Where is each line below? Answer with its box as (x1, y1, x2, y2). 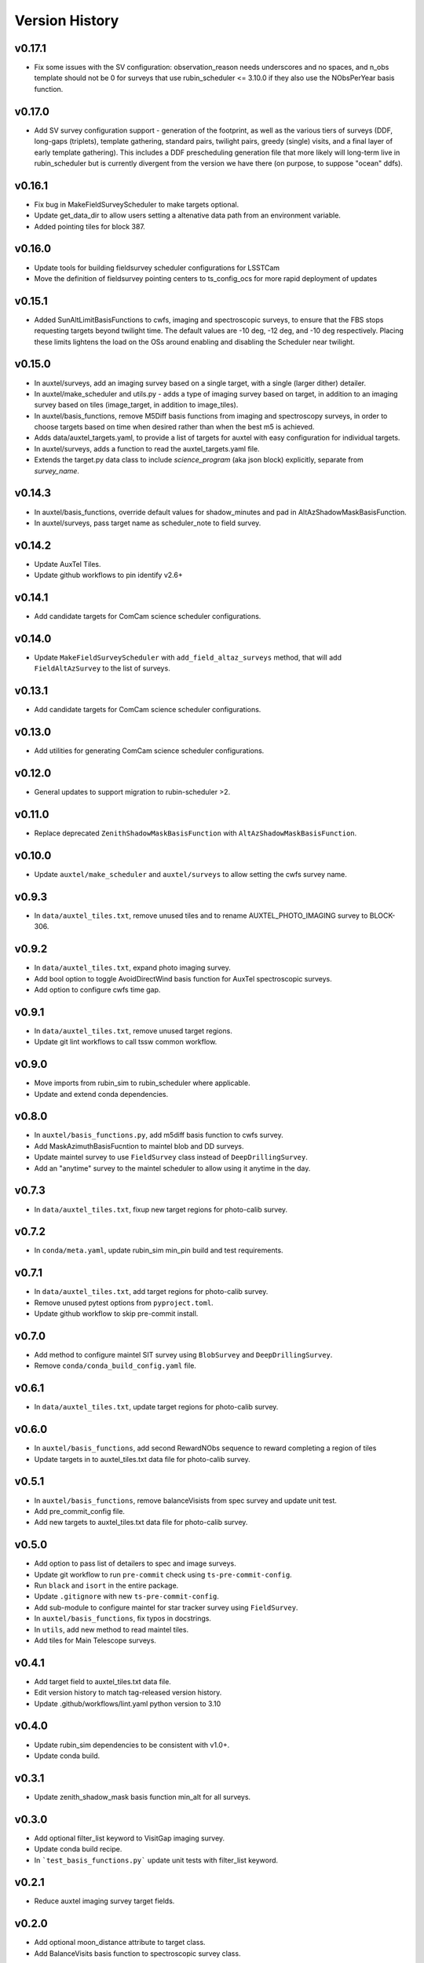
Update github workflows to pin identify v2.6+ (34, 570, 184, 580)
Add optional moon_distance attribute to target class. (34, 1938, 206, 1947)
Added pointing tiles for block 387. (34, 221, 145, 231)
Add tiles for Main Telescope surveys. (34, 1636, 157, 1645)
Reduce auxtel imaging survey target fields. (34, 1896, 175, 1906)
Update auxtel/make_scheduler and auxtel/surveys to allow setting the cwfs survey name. (34, 869, 347, 879)
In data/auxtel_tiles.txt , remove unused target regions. (34, 1025, 233, 1036)
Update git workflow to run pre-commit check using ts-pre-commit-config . (34, 1570, 292, 1579)
